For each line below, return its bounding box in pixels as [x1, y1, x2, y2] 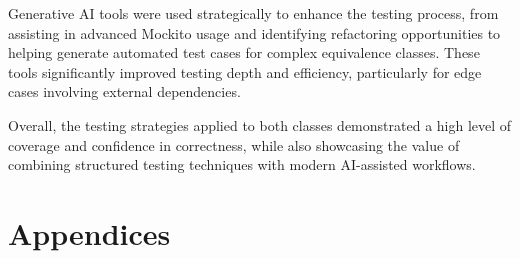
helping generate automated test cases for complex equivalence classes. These [8, 42, 480, 63]
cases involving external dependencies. [8, 81, 241, 102]
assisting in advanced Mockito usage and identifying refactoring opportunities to [8, 22, 501, 43]
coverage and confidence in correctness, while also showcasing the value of [8, 134, 460, 155]
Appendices [8, 212, 171, 253]
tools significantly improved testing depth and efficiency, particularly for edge [8, 61, 482, 82]
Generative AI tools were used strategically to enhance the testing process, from [8, 3, 499, 23]
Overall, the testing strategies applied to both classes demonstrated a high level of [8, 114, 512, 135]
